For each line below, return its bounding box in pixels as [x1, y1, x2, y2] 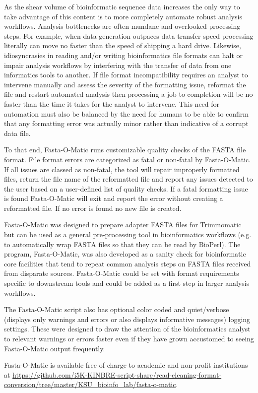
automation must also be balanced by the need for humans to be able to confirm [4, 108, 249, 119]
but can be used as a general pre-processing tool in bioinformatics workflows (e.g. [4, 229, 252, 240]
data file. [4, 128, 31, 138]
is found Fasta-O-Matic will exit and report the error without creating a [4, 193, 223, 203]
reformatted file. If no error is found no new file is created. [4, 202, 182, 213]
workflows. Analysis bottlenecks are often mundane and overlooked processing [4, 21, 241, 31]
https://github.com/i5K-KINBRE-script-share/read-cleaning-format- [12, 369, 222, 380]
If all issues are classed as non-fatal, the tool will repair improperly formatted [4, 164, 240, 174]
